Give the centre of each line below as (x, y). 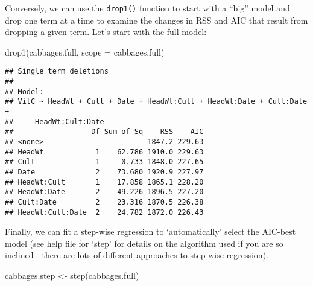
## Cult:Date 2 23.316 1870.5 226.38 (104, 202)
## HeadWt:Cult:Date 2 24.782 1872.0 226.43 (104, 212)
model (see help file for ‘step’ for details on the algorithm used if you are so (144, 243)
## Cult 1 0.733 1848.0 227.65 (104, 162)
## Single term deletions (57, 71)
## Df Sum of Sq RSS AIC (104, 132)
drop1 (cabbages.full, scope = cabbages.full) (85, 52)
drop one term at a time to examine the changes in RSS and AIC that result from (156, 20)
